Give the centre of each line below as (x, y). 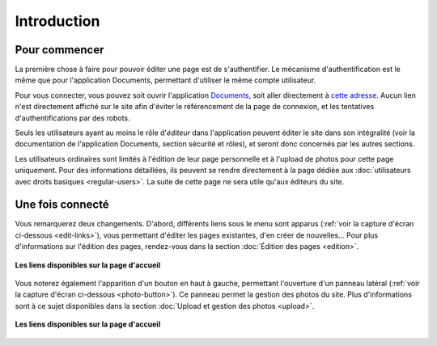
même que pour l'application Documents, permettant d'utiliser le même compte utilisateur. (165, 80)
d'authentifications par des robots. (72, 118)
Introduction (57, 21)
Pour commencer (59, 50)
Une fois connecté (62, 205)
